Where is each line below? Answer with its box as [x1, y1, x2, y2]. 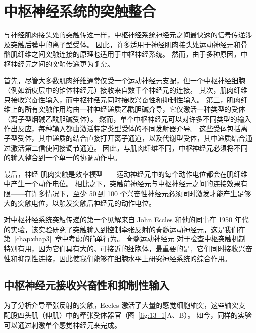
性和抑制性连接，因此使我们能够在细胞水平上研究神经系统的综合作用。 [4, 253, 231, 263]
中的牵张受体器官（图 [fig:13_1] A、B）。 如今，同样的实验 [65, 309, 252, 320]
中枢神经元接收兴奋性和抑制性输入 [4, 277, 169, 292]
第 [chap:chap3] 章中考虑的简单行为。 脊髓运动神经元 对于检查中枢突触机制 [4, 233, 246, 244]
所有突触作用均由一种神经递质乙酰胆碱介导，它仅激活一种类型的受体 [24, 104, 245, 114]
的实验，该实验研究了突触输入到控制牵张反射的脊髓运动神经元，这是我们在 [4, 224, 245, 234]
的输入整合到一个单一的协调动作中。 [4, 152, 121, 163]
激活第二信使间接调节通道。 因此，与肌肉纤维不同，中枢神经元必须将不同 [10, 142, 248, 153]
